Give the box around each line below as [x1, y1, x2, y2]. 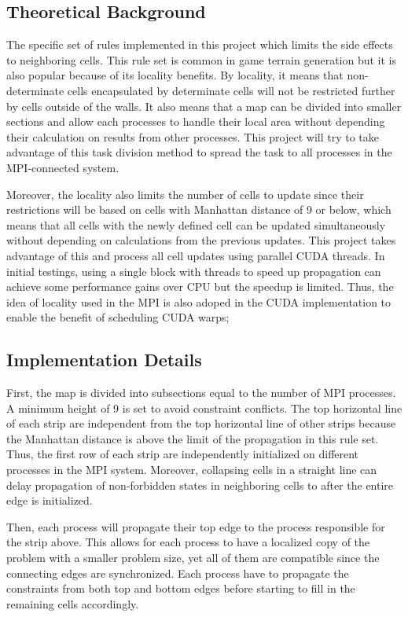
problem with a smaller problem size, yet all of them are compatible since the [6, 549, 380, 566]
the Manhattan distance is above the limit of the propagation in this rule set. [6, 430, 379, 446]
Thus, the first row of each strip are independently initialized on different [6, 446, 359, 462]
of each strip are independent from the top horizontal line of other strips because [6, 415, 396, 432]
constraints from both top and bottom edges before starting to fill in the [6, 580, 355, 597]
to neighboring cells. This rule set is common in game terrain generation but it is [6, 51, 397, 68]
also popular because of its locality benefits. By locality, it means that [6, 67, 344, 83]
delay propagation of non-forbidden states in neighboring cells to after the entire [6, 476, 394, 493]
